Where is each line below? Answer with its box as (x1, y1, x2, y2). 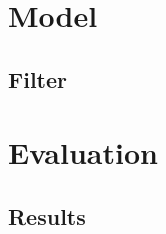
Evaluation (8, 132, 158, 173)
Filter (8, 63, 68, 94)
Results (8, 200, 86, 231)
